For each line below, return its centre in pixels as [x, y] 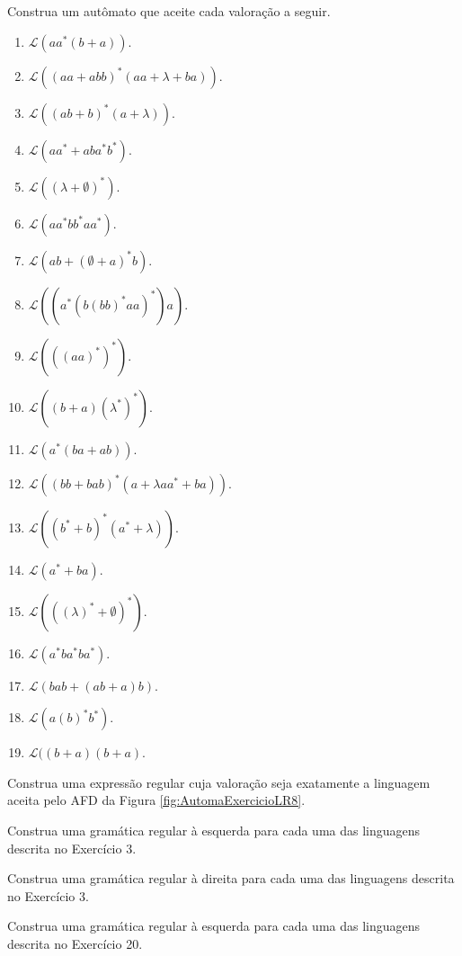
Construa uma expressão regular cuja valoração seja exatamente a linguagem [219, 782]
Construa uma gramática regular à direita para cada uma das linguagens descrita [231, 878]
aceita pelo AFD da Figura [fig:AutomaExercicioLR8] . [156, 800]
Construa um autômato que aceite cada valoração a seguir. [169, 11]
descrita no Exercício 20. [75, 943]
